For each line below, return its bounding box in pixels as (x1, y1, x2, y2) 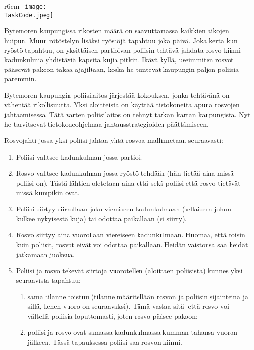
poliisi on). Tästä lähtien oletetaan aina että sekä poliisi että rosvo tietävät (16, 178, 241, 188)
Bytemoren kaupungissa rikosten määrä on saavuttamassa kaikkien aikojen (4, 25, 229, 36)
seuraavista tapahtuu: (16, 275, 81, 285)
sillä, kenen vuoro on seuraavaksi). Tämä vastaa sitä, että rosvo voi (27, 301, 229, 311)
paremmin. (4, 73, 37, 84)
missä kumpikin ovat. (16, 187, 80, 197)
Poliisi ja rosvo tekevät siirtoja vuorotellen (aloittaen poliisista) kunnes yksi (16, 265, 243, 276)
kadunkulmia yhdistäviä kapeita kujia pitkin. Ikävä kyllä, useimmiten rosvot (4, 54, 234, 65)
